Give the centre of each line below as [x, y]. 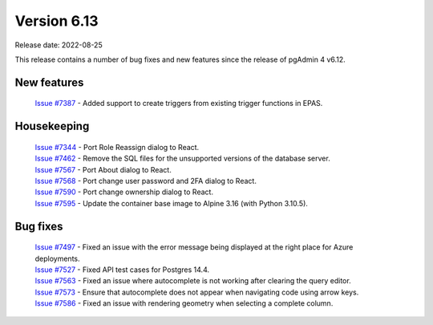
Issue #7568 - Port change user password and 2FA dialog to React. [146, 181]
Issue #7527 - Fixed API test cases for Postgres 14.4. [122, 270]
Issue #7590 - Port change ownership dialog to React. [124, 192]
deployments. [57, 258]
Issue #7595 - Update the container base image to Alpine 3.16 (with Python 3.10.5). [172, 203]
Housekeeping [52, 126]
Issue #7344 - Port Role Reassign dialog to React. [117, 147]
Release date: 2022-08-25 [59, 45]
